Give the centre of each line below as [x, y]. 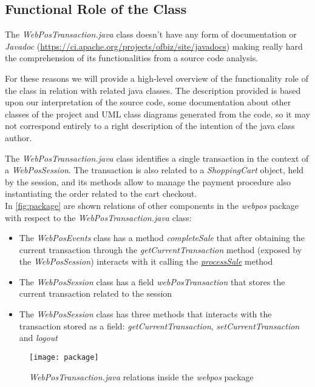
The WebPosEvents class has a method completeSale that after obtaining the [162, 238]
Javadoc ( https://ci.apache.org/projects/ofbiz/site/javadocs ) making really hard [154, 46]
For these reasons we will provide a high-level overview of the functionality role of [157, 78]
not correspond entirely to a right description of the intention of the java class [150, 126]
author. [19, 137]
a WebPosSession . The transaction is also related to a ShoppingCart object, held [154, 170]
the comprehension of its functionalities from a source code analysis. [132, 58]
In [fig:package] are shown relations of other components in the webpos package [152, 205]
